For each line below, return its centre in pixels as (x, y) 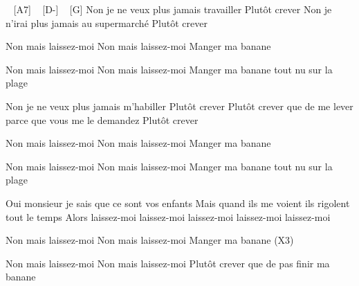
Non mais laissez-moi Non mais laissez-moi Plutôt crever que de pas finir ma (168, 263)
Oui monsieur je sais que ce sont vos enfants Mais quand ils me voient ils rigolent (178, 203)
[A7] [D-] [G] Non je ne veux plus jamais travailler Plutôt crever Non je (173, 9)
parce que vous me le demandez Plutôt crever (102, 119)
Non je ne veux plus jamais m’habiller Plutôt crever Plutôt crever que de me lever (179, 106)
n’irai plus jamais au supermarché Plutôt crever (107, 23)
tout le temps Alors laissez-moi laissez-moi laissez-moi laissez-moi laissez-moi (168, 216)
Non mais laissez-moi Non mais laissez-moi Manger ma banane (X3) (150, 240)
